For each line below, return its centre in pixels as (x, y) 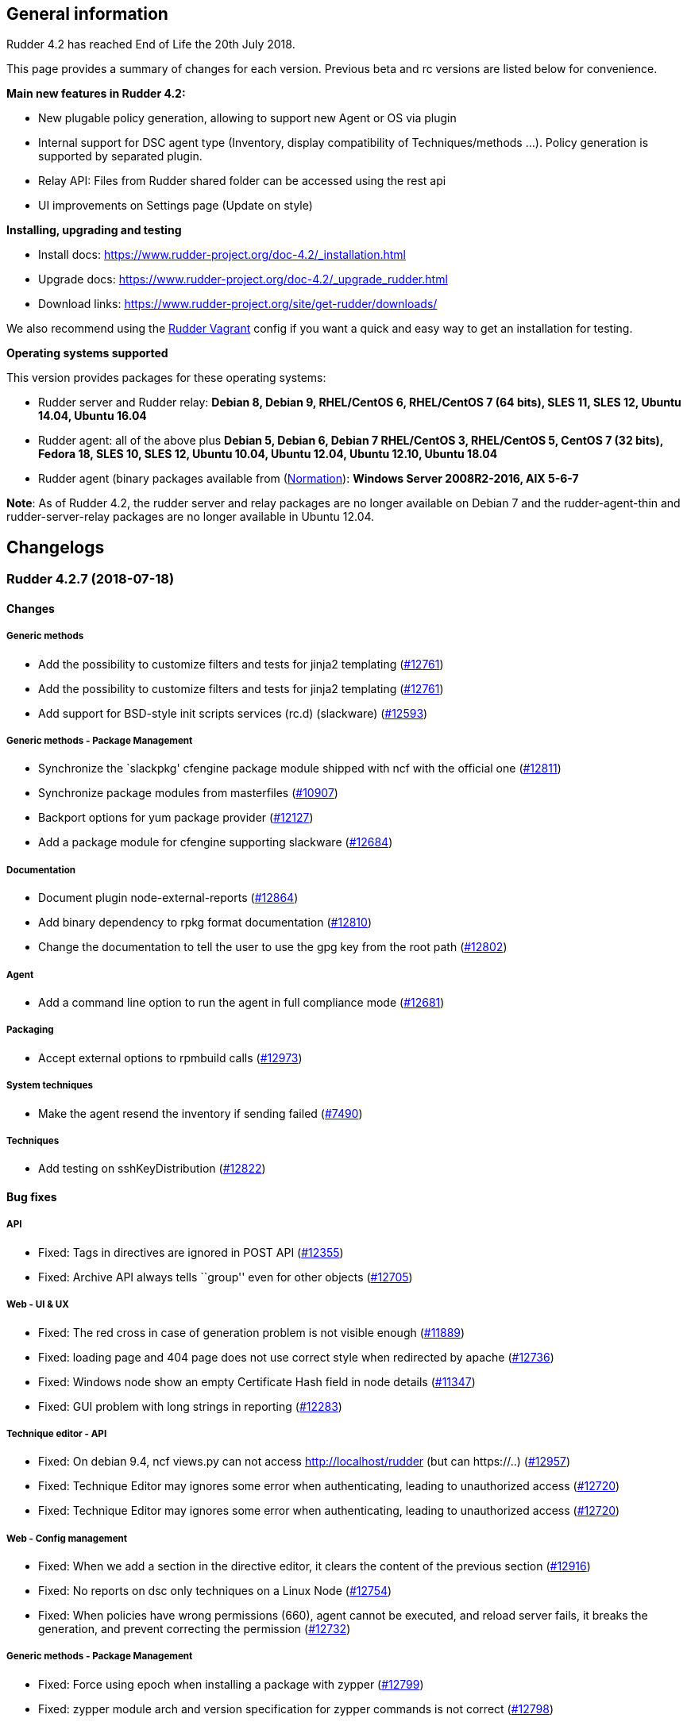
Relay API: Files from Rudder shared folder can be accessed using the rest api (242, 181)
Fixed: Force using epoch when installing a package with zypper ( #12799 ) (231, 1684)
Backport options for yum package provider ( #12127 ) (176, 818)
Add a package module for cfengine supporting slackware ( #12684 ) (216, 842)
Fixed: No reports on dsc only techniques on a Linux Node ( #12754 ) (215, 1591)
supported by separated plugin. (120, 156)
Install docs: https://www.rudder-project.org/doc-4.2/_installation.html (222, 255)
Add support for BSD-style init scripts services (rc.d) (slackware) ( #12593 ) (233, 713)
